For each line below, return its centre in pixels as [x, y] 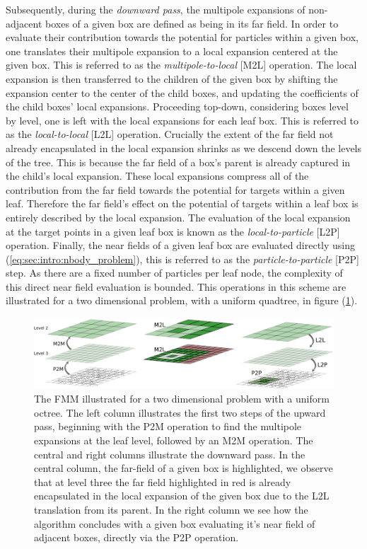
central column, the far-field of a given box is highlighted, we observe [183, 468]
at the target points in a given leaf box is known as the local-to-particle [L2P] [173, 231]
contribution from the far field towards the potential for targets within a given [175, 189]
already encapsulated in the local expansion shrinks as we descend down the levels [184, 148]
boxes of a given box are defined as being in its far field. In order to [192, 23]
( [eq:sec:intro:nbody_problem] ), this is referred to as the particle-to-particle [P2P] [182, 259]
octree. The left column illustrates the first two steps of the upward [180, 412]
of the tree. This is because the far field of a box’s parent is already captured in [178, 162]
